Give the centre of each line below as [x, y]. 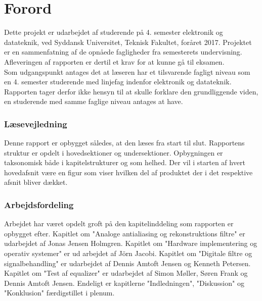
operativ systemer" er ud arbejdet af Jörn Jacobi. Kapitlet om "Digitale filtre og [128, 253]
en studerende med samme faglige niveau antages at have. [94, 101]
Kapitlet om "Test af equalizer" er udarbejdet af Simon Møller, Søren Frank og [126, 273]
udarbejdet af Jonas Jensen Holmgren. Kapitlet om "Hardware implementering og [131, 243]
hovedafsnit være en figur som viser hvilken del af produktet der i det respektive [128, 172]
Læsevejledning [36, 123]
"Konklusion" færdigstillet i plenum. [59, 293]
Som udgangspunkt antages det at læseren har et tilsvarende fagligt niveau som [127, 71]
